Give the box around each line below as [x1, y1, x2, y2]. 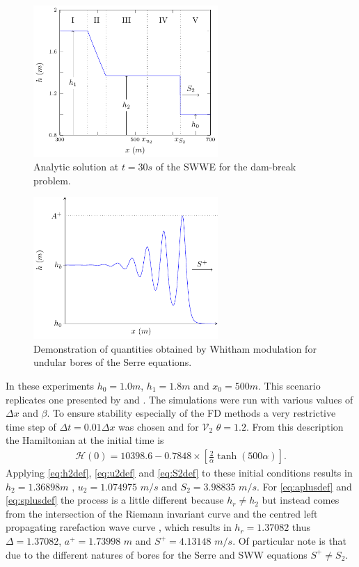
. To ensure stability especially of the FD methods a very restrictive [47, 406, 336, 420]
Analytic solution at [33, 159, 119, 174]
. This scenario [258, 378, 321, 393]
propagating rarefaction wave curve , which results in [6, 520, 232, 534]
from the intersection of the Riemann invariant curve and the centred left [6, 506, 318, 520]
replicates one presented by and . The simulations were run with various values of [6, 392, 353, 406]
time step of [6, 419, 56, 433]
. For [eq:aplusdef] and [256, 479, 352, 493]
